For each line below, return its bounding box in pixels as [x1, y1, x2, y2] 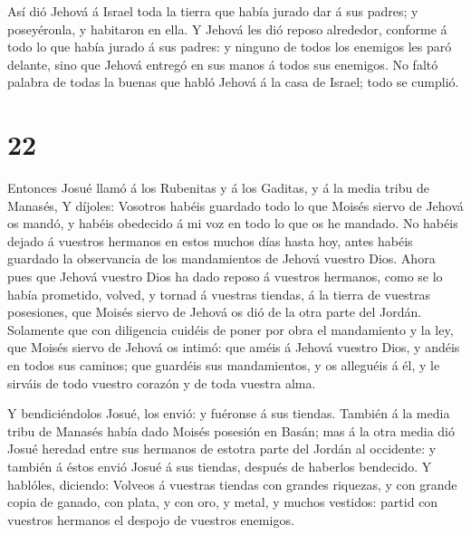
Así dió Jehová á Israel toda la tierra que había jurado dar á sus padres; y [7, 2, 418, 20]
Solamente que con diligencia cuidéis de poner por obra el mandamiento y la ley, [7, 320, 454, 339]
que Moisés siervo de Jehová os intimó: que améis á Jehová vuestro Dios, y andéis [7, 338, 460, 357]
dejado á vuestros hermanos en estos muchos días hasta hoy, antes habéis [7, 231, 413, 250]
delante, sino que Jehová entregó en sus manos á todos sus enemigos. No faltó [7, 54, 438, 73]
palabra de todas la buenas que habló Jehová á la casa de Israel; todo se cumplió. [7, 72, 459, 91]
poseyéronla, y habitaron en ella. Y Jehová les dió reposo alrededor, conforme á [7, 19, 447, 38]
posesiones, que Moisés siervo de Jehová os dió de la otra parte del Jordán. [7, 302, 422, 321]
